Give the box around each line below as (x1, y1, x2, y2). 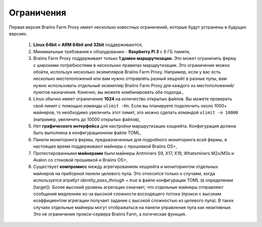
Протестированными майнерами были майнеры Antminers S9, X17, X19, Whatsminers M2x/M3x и (33, 150, 234, 156)
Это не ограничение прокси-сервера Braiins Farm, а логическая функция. (33, 211, 187, 217)
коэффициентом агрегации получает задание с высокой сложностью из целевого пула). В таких (33, 197, 234, 203)
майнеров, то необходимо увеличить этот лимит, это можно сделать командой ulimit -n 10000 (33, 109, 239, 116)
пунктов (33, 90, 50, 95)
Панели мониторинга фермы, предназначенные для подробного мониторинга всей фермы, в (33, 136, 228, 142)
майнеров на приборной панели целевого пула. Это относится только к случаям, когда (33, 170, 215, 176)
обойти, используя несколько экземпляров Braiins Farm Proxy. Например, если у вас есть (33, 69, 221, 75)
